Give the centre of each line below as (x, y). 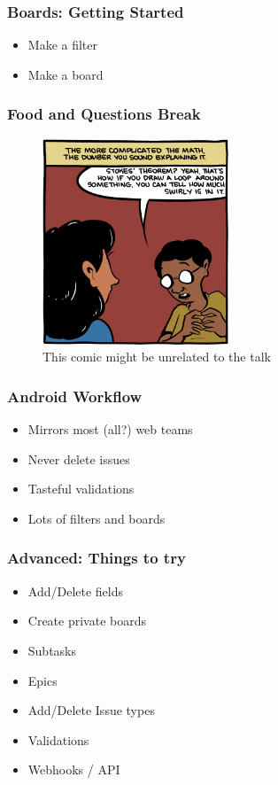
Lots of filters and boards (97, 518)
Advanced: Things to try (97, 558)
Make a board (66, 74)
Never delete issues (79, 459)
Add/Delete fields (76, 591)
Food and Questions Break (104, 114)
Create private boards (87, 621)
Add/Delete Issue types (91, 710)
